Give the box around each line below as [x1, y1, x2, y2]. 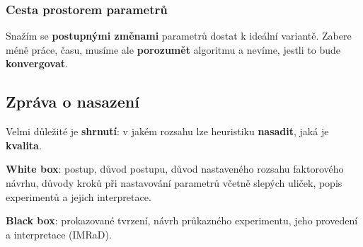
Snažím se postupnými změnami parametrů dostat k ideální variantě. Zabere [6, 28, 352, 43]
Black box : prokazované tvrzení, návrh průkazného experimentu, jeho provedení [6, 213, 358, 228]
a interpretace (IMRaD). [6, 226, 112, 241]
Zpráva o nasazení [6, 91, 139, 113]
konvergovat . [6, 56, 68, 71]
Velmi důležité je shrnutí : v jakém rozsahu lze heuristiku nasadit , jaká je [6, 124, 329, 139]
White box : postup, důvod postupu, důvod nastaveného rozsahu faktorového [6, 161, 344, 176]
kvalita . [6, 137, 42, 152]
